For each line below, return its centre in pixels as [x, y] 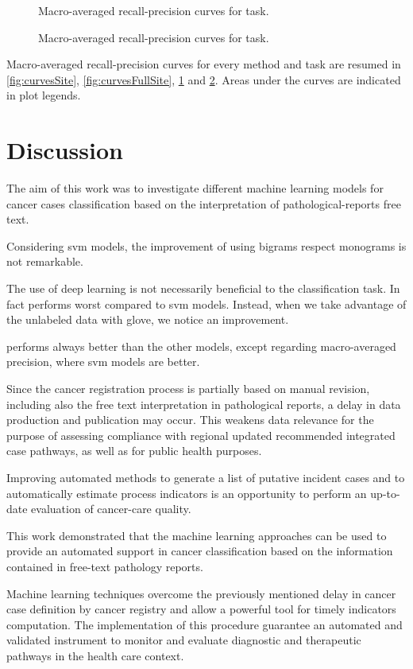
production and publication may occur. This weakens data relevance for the [190, 420]
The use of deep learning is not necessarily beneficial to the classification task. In [203, 288]
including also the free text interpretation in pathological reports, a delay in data [204, 404]
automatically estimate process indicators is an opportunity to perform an [187, 493]
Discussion [65, 150]
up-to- [385, 493]
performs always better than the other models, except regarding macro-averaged [201, 346]
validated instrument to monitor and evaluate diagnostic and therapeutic [184, 640]
